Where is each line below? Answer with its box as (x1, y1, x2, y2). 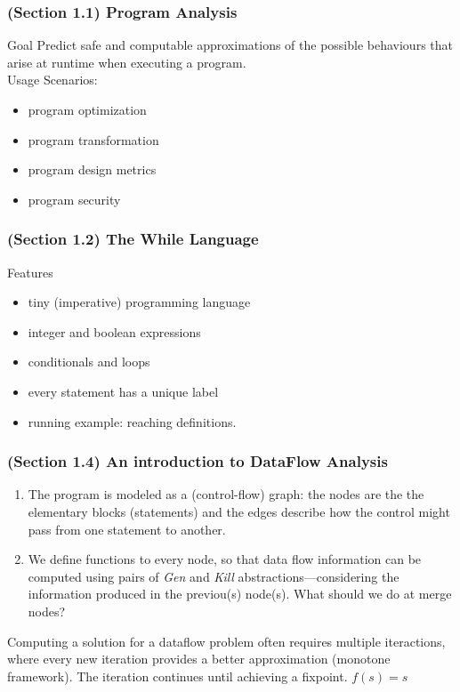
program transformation (28, 130, 159, 149)
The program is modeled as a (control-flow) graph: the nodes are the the (28, 485, 424, 503)
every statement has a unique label (28, 382, 219, 400)
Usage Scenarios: (7, 70, 98, 89)
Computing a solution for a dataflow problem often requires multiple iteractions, (7, 632, 446, 650)
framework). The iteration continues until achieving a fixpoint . (7, 666, 348, 685)
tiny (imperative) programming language (28, 293, 251, 311)
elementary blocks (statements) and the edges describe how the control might (28, 502, 450, 520)
